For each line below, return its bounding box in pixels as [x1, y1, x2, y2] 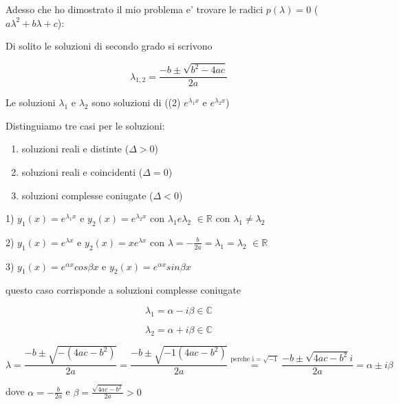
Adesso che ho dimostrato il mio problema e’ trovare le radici [6, 2, 263, 16]
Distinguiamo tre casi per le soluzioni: [6, 118, 165, 132]
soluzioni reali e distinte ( [21, 141, 129, 156]
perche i [230, 355, 255, 363]
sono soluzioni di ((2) [91, 95, 181, 110]
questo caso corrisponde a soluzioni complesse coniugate [6, 283, 241, 297]
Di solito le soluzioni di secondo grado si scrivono [6, 39, 213, 53]
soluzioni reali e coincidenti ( [21, 164, 143, 179]
